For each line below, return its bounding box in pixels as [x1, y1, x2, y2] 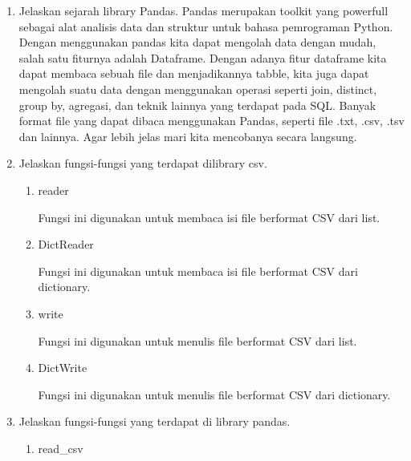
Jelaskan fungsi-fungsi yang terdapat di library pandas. [18, 413, 291, 430]
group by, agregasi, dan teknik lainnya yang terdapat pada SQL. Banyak [18, 96, 376, 113]
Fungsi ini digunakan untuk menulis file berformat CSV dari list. [38, 332, 357, 349]
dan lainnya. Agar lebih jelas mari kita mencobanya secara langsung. [18, 127, 357, 144]
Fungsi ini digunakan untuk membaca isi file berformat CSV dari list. [38, 208, 380, 225]
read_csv [38, 439, 83, 456]
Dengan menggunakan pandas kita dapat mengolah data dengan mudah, [18, 34, 376, 51]
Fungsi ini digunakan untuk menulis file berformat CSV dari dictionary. [38, 386, 391, 402]
